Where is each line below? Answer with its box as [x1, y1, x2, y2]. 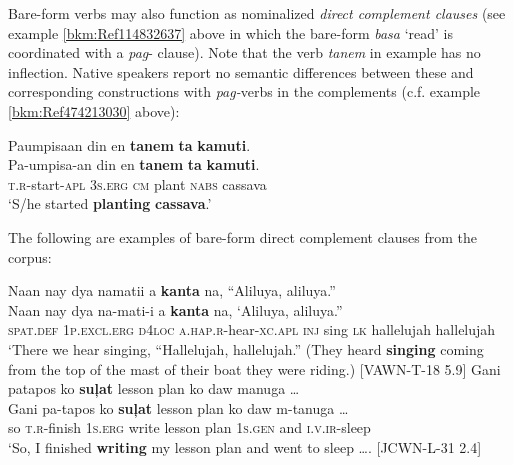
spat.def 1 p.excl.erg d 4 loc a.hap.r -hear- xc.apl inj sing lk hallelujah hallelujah [8, 319, 496, 340]
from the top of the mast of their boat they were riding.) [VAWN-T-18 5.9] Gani [8, 358, 501, 379]
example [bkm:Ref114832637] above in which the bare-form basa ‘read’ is [8, 22, 454, 43]
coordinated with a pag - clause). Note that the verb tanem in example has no [8, 42, 481, 63]
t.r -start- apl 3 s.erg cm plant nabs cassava [8, 173, 267, 194]
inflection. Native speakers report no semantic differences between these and [8, 61, 474, 82]
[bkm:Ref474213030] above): [8, 100, 180, 121]
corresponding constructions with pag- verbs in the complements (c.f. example [8, 81, 481, 102]
